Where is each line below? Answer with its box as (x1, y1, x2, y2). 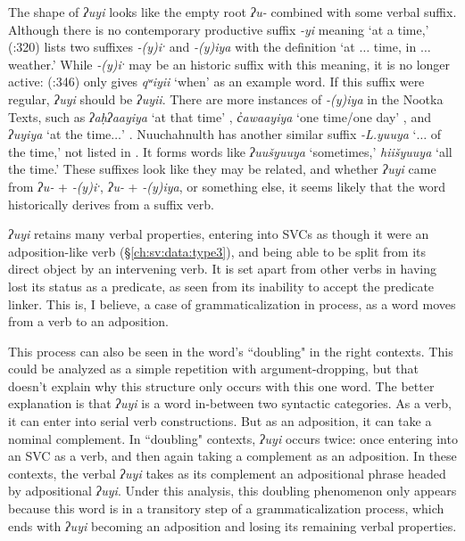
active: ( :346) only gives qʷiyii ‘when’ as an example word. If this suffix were (8, 72, 425, 91)
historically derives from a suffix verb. (8, 194, 214, 213)
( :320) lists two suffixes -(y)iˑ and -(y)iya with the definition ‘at (8, 37, 355, 56)
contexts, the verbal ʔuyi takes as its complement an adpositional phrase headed (8, 463, 446, 482)
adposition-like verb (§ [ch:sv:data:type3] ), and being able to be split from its (8, 242, 427, 260)
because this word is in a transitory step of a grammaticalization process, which (8, 499, 444, 518)
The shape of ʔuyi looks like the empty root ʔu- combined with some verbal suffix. (8, 3, 457, 20)
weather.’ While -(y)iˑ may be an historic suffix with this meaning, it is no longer (8, 54, 451, 73)
